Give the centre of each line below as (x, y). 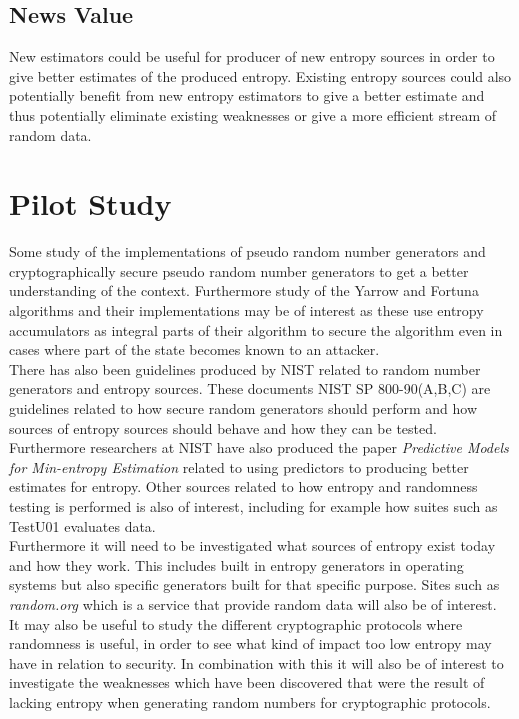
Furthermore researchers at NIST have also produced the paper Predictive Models (259, 447)
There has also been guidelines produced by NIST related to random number (245, 368)
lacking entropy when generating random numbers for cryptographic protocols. (250, 701)
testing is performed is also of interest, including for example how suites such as (253, 506)
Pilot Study (90, 203)
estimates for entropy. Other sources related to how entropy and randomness (243, 486)
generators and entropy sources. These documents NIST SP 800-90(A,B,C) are (250, 388)
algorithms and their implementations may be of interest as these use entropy (246, 310)
